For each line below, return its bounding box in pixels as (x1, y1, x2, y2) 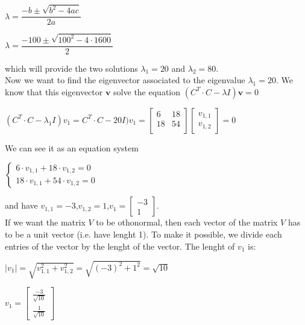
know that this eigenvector (5, 85, 103, 98)
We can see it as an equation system (5, 141, 139, 154)
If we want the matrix (5, 216, 86, 229)
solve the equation (113, 85, 181, 98)
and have (5, 199, 38, 212)
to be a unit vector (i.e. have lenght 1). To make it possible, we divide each (5, 228, 282, 241)
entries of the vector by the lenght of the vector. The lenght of (5, 239, 235, 252)
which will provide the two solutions (5, 62, 138, 74)
